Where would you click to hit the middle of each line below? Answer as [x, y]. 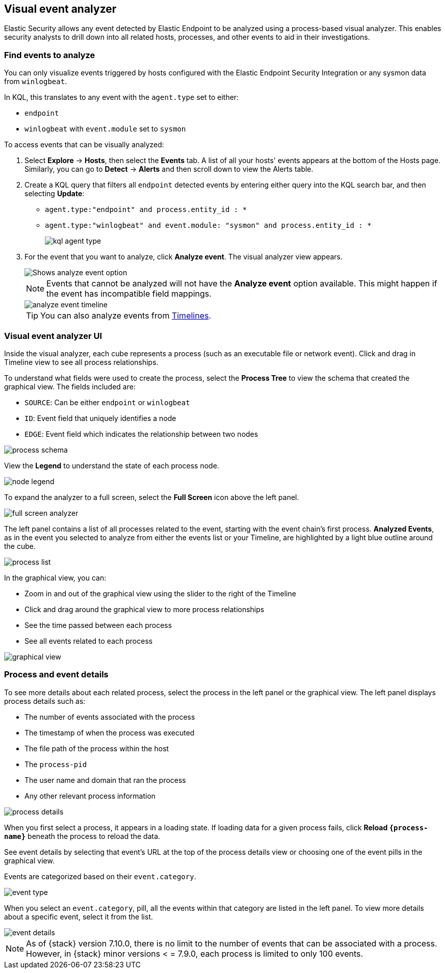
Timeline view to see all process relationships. [81, 362]
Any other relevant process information [90, 796]
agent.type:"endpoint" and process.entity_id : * [146, 210]
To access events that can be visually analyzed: [84, 145]
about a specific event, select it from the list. [78, 916]
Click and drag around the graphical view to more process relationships [145, 609]
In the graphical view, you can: [55, 577]
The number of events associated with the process [110, 717]
